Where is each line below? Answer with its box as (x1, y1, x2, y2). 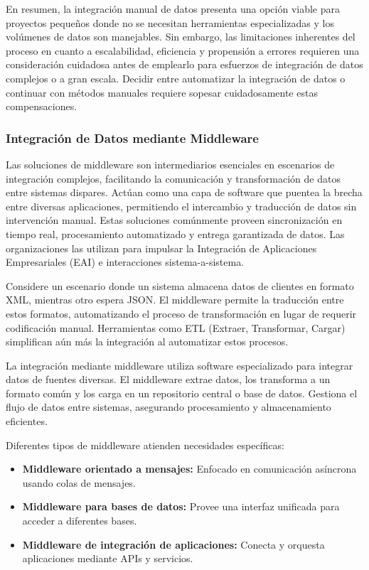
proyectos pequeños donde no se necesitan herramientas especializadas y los (6, 15, 334, 30)
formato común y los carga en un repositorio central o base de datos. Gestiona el (6, 385, 358, 400)
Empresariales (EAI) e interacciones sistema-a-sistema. (6, 254, 245, 269)
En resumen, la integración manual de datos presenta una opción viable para (6, 1, 340, 16)
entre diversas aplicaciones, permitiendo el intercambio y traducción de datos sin (6, 198, 357, 213)
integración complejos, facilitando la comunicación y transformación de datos (6, 171, 341, 185)
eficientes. (6, 414, 48, 429)
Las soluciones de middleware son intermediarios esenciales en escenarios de (6, 156, 335, 171)
